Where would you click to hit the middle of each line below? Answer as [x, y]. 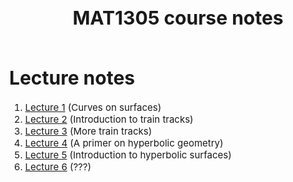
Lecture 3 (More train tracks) [88, 131]
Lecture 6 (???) [58, 167]
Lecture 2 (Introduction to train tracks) [109, 119]
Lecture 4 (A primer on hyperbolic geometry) [124, 143]
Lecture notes [72, 77]
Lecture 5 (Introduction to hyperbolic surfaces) [128, 155]
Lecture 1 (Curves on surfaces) [93, 107]
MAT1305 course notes [178, 17]
